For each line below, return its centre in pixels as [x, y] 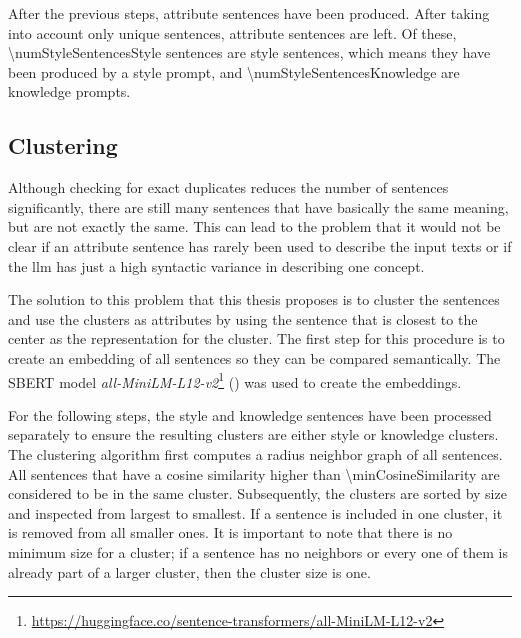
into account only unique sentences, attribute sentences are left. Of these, [232, 32]
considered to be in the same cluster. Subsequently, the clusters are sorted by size [257, 493]
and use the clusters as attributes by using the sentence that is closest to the [243, 318]
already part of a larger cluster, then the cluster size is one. [189, 571]
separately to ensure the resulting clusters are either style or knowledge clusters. [253, 434]
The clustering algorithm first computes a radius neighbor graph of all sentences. [255, 453]
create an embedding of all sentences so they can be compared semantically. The [254, 357]
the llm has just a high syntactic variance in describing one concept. [216, 265]
